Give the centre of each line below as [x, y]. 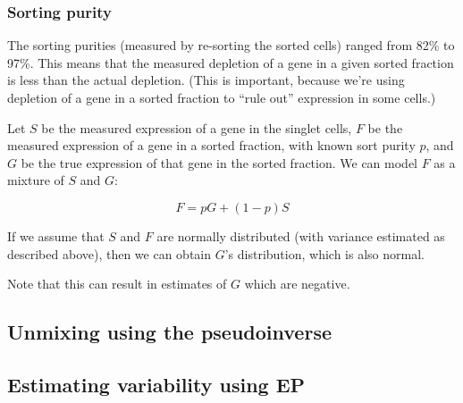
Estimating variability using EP [156, 384]
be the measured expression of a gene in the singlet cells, [197, 127]
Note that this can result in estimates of [117, 284]
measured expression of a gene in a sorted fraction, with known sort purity [211, 145]
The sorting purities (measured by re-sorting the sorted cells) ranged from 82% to [231, 45]
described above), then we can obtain [109, 253]
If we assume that [56, 235]
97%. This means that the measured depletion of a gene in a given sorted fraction [231, 62]
